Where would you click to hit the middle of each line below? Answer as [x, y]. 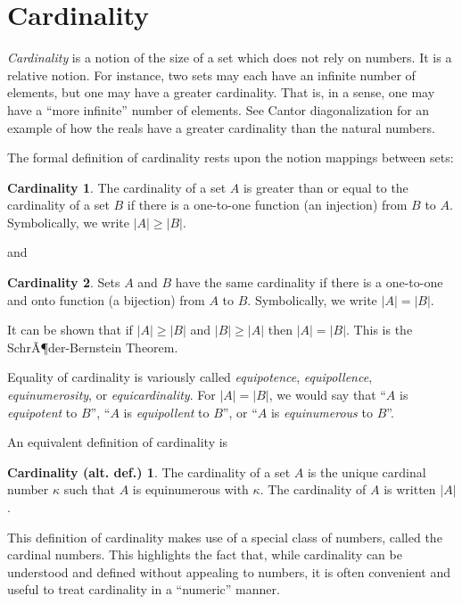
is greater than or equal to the [326, 187]
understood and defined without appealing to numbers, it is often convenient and [229, 571]
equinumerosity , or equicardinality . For [111, 395]
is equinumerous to [322, 412]
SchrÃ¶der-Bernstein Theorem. [93, 347]
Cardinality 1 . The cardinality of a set [117, 187]
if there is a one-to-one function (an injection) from [267, 205]
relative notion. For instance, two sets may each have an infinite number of [211, 74]
